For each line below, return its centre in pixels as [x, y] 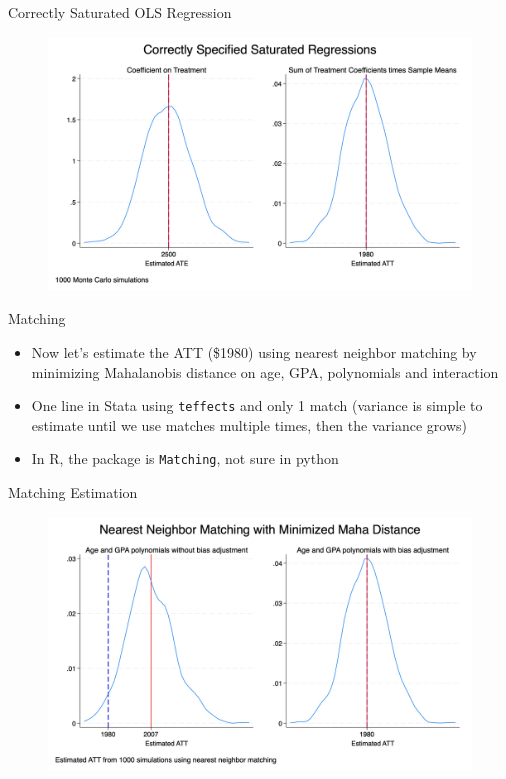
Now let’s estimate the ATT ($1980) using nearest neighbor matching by [254, 352]
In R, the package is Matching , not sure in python [185, 458]
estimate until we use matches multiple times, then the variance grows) [249, 424]
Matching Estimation [73, 492]
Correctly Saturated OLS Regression [120, 12]
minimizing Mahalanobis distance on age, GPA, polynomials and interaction [265, 371]
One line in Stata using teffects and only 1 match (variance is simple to [257, 405]
